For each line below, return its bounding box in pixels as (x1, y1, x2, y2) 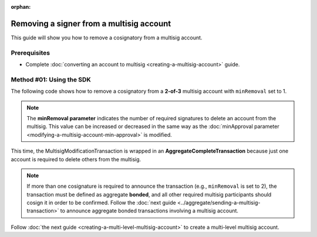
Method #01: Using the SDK (11, 75, 91, 83)
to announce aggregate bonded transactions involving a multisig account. (60, 207, 239, 214)
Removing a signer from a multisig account (11, 18, 171, 29)
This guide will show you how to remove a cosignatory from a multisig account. (11, 34, 203, 41)
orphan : (11, 4, 31, 10)
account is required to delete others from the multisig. (11, 155, 141, 162)
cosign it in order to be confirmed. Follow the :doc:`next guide (26, 199, 176, 206)
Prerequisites (11, 49, 50, 57)
